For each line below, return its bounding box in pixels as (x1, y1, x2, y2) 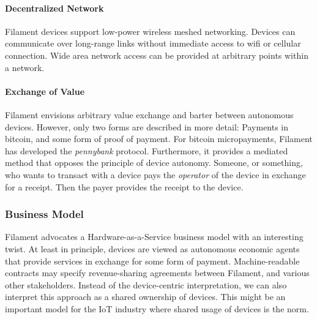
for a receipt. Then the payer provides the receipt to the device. (5, 180, 244, 193)
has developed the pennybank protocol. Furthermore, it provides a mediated (5, 144, 288, 157)
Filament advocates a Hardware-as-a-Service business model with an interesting (5, 230, 304, 243)
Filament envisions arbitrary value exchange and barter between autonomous (5, 108, 294, 121)
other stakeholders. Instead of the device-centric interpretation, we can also (5, 278, 287, 291)
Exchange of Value (5, 84, 85, 97)
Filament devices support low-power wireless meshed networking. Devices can (5, 24, 296, 37)
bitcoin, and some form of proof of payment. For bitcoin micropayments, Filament (5, 132, 313, 145)
